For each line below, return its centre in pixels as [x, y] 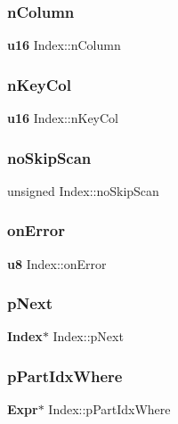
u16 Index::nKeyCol [63, 118]
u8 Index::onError [57, 263]
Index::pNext [88, 336]
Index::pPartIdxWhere [109, 409]
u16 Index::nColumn [64, 45]
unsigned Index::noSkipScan [83, 190]
